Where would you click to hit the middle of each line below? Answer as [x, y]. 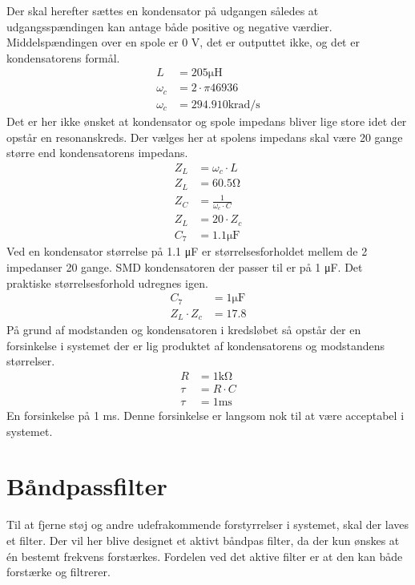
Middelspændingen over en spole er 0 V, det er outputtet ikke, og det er [183, 42]
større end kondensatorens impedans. [97, 153]
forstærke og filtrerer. [58, 572]
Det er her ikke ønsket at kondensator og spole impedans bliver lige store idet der [207, 121]
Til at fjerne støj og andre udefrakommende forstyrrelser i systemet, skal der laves [208, 524]
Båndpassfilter [87, 486]
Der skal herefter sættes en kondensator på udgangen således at [163, 10]
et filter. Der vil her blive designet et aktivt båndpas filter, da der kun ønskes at [203, 540]
